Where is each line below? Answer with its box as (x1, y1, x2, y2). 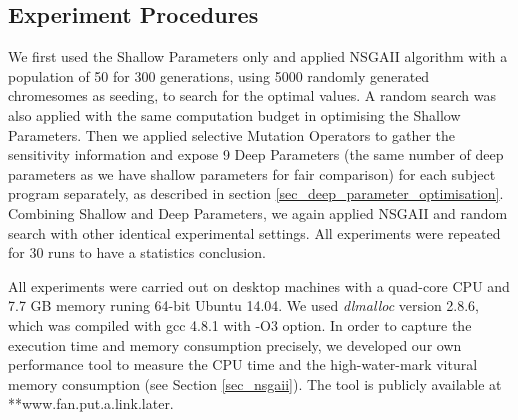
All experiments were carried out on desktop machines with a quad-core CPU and (8, 275, 510, 296)
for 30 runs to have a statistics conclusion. (8, 242, 266, 263)
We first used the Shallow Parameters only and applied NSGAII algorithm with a (8, 46, 508, 67)
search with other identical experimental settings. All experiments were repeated (8, 222, 501, 243)
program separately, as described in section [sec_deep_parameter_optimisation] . (8, 183, 504, 204)
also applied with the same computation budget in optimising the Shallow (8, 104, 461, 125)
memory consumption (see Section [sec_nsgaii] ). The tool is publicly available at (8, 373, 502, 394)
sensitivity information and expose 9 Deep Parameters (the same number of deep (8, 144, 504, 165)
